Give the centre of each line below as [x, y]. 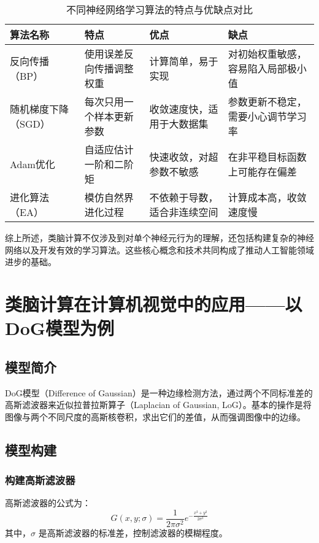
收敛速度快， [179, 109]
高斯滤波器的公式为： [48, 503]
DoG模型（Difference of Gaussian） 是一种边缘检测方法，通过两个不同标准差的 [159, 392]
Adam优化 [33, 164]
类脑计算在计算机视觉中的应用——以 [154, 303]
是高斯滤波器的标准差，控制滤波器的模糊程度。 [133, 532]
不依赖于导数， [184, 197]
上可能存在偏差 [262, 171]
